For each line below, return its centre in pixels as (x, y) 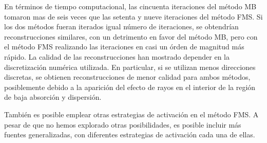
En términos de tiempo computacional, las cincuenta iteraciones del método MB (130, 6)
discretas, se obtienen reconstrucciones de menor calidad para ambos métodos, (127, 77)
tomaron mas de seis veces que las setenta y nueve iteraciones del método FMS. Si (133, 16)
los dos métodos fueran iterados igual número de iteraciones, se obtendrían (121, 26)
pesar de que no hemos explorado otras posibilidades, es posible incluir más (123, 124)
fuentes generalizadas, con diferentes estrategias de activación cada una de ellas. (130, 135)
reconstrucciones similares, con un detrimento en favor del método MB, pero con (131, 36)
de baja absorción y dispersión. (53, 97)
